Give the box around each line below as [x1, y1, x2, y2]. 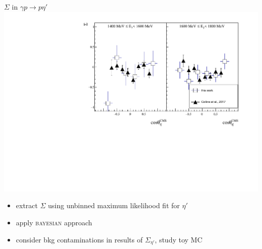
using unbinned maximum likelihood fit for [48, 200, 180, 211]
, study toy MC [155, 234, 203, 244]
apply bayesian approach [16, 217, 92, 227]
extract [16, 200, 38, 211]
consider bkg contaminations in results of [16, 234, 143, 244]
